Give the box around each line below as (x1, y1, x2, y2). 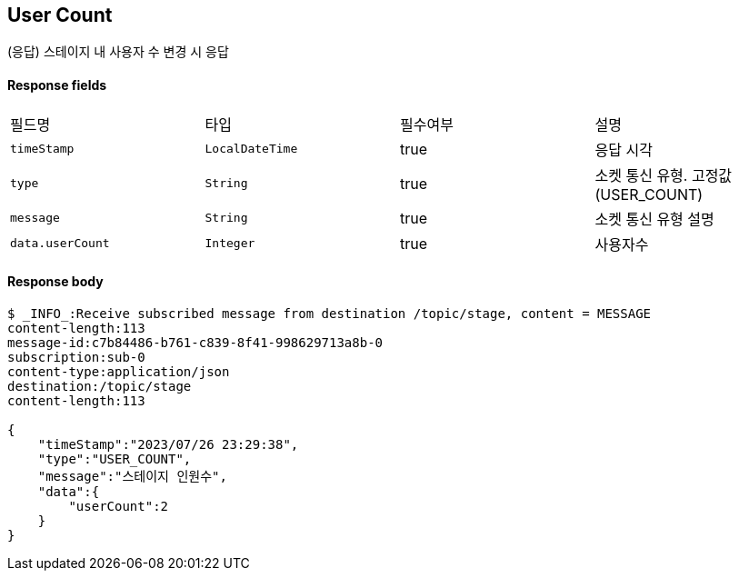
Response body (7, 274, 104, 290)
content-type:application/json (7, 364, 230, 379)
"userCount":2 (68, 498, 169, 513)
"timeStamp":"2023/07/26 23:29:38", (37, 436, 299, 452)
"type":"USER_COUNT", (37, 451, 192, 466)
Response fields (7, 77, 107, 94)
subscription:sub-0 (7, 349, 145, 364)
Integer (205, 236, 255, 251)
